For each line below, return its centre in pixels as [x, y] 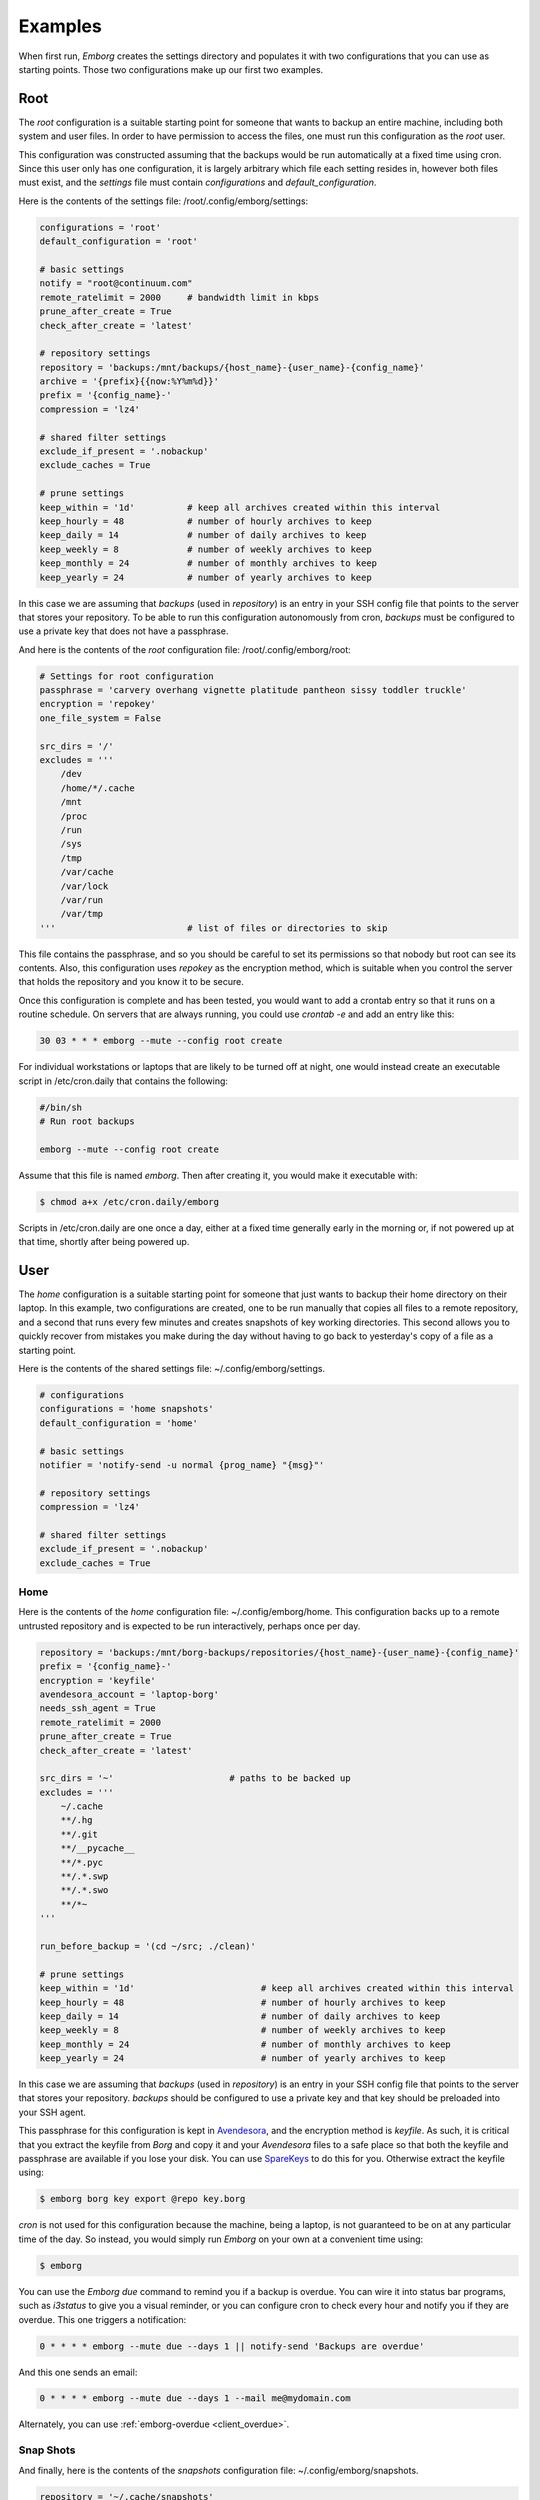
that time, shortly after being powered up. [104, 1242]
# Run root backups [87, 1121]
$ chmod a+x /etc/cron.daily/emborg [129, 1201]
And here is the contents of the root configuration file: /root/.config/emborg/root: [185, 649]
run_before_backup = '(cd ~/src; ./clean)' [148, 1946]
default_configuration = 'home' [119, 1423]
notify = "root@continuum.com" [116, 283]
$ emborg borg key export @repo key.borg [142, 2199]
